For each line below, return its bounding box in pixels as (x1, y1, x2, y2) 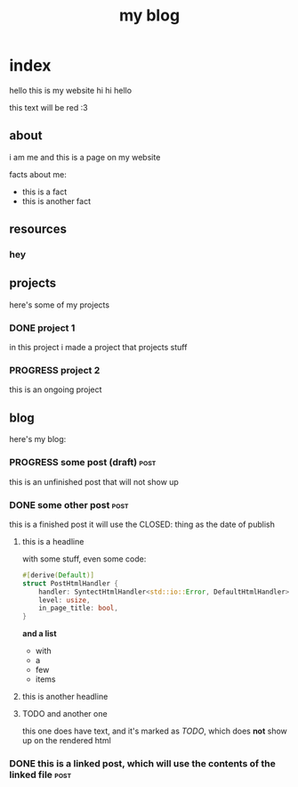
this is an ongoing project (9, 384, 102, 395)
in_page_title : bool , (38, 603, 118, 613)
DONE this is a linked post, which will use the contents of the (9, 758, 276, 770)
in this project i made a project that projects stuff (9, 342, 188, 353)
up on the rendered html (21, 735, 111, 746)
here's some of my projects (9, 299, 109, 310)
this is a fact (21, 186, 68, 197)
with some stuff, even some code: (21, 553, 147, 564)
